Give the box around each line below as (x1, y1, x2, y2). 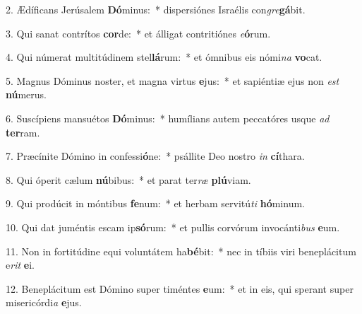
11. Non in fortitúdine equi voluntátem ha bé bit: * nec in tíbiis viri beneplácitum (6, 243, 356, 258)
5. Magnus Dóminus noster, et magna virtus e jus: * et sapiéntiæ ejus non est (6, 73, 339, 88)
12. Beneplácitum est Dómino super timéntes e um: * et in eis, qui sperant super (6, 281, 354, 296)
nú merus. (6, 87, 47, 102)
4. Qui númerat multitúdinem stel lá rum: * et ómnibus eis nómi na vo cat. (6, 50, 322, 64)
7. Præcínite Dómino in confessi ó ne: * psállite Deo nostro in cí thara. (6, 149, 305, 163)
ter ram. (6, 124, 40, 139)
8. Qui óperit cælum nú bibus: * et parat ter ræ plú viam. (6, 172, 251, 187)
